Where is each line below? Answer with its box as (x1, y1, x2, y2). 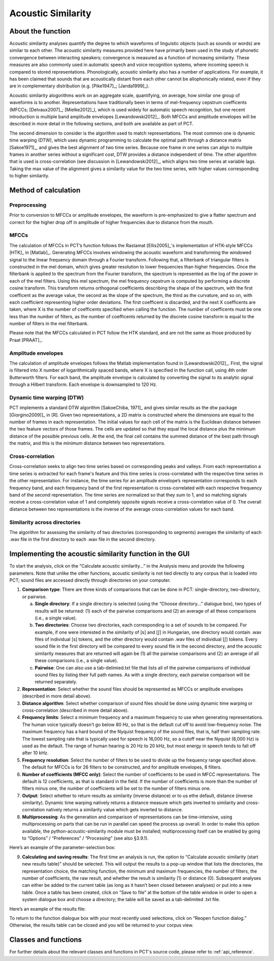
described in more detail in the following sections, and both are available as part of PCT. (9, 121, 194, 127)
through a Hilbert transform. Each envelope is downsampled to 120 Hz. (9, 381, 157, 388)
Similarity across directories (9, 518, 81, 525)
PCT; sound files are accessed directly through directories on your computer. (9, 577, 171, 583)
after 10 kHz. (22, 750, 49, 756)
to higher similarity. (9, 173, 50, 179)
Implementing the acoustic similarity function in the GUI (9, 550, 190, 558)
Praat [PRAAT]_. (9, 337, 43, 343)
